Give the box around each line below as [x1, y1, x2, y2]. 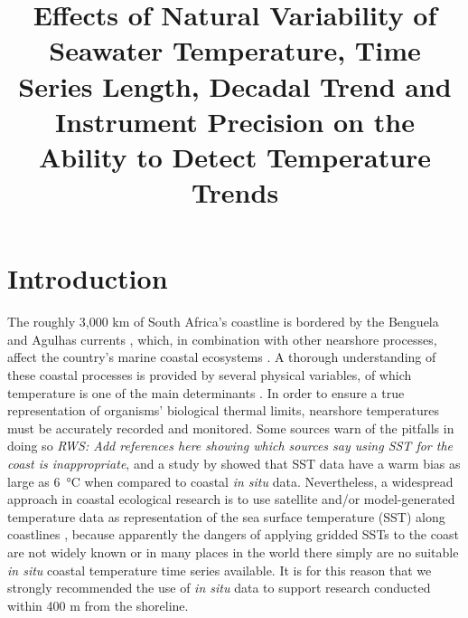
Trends [191, 174, 279, 211]
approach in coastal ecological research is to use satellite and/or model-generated [7, 490, 455, 509]
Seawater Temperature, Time [49, 32, 421, 69]
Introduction [7, 260, 168, 297]
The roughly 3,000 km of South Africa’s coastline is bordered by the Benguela [7, 312, 439, 331]
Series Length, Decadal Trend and [18, 67, 452, 104]
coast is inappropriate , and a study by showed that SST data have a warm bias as [7, 454, 461, 472]
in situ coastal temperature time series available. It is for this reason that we [7, 560, 432, 579]
